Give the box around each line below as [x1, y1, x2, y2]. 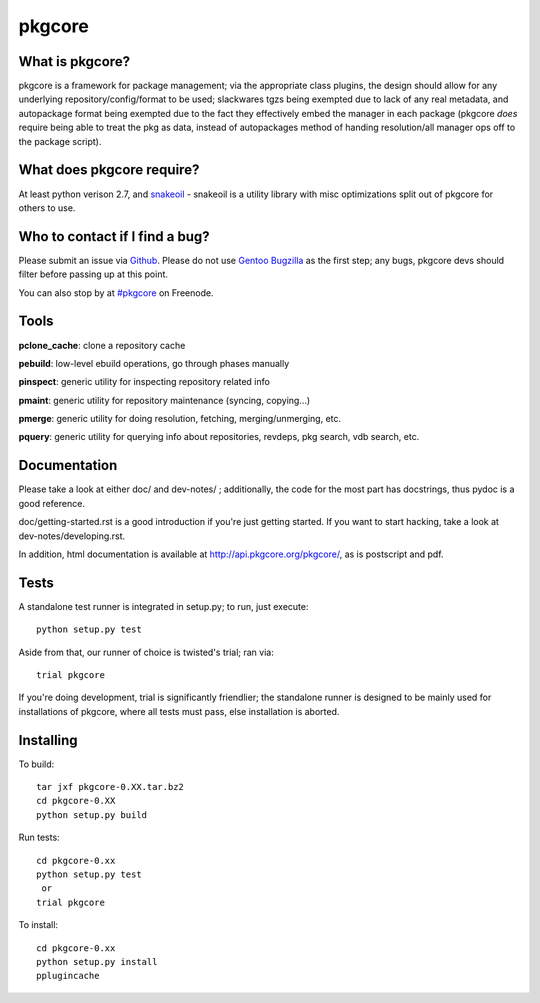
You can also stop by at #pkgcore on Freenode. [18, 286, 214, 299]
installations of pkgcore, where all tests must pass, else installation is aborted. [18, 705, 340, 717]
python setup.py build [36, 809, 148, 820]
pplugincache [36, 970, 100, 982]
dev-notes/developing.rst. [18, 530, 126, 542]
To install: [18, 919, 59, 931]
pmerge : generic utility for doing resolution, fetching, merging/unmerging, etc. [18, 413, 342, 425]
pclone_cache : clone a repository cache [18, 339, 186, 351]
